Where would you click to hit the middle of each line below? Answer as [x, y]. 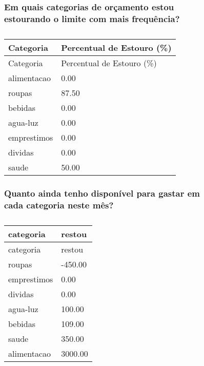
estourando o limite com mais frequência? [92, 18]
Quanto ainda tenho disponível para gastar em [102, 193]
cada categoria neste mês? [59, 205]
